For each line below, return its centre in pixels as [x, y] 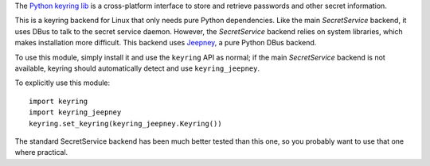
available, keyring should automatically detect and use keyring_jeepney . [137, 68]
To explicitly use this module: [63, 83]
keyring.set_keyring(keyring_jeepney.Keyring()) [125, 124]
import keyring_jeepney [75, 112]
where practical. [41, 152]
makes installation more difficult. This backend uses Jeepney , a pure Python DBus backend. [166, 43]
